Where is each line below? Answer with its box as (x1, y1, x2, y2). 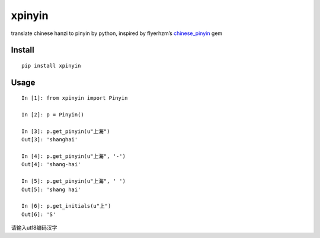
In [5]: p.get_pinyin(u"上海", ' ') (21, 178, 126, 185)
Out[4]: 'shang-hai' (21, 161, 81, 168)
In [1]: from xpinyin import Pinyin (21, 95, 128, 101)
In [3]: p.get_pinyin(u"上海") (21, 128, 110, 135)
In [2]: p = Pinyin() (21, 112, 84, 118)
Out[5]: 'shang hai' (21, 186, 81, 193)
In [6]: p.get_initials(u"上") (21, 202, 111, 210)
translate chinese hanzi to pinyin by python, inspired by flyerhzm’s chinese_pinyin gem (11, 30, 223, 37)
